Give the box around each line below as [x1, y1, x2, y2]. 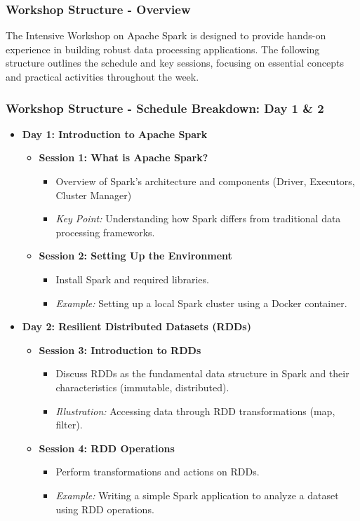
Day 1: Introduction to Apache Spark [22, 126, 208, 141]
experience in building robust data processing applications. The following [6, 41, 320, 56]
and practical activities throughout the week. [6, 69, 199, 83]
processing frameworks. [55, 224, 155, 239]
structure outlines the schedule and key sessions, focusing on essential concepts [6, 55, 344, 70]
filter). [55, 417, 83, 432]
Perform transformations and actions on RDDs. [55, 464, 260, 479]
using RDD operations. [55, 501, 154, 516]
